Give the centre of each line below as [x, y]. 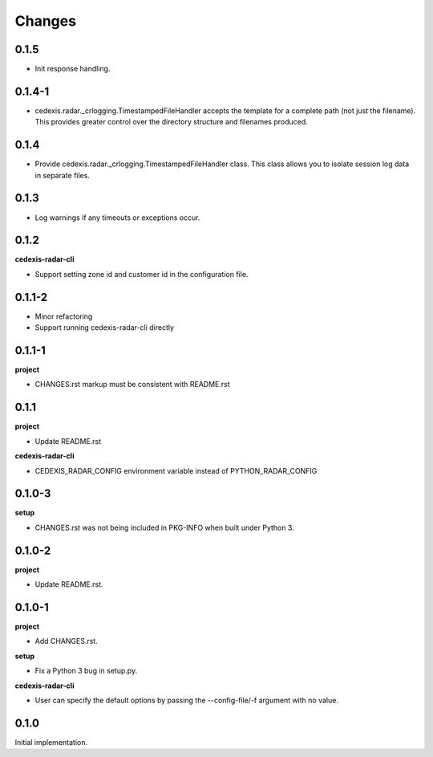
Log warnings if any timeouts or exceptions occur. [117, 218]
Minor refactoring [64, 316]
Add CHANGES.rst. [66, 641]
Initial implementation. [51, 742]
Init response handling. [73, 69]
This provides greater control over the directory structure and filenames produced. [171, 122]
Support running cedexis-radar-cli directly [105, 328]
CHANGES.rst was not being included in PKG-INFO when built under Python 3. [164, 527]
